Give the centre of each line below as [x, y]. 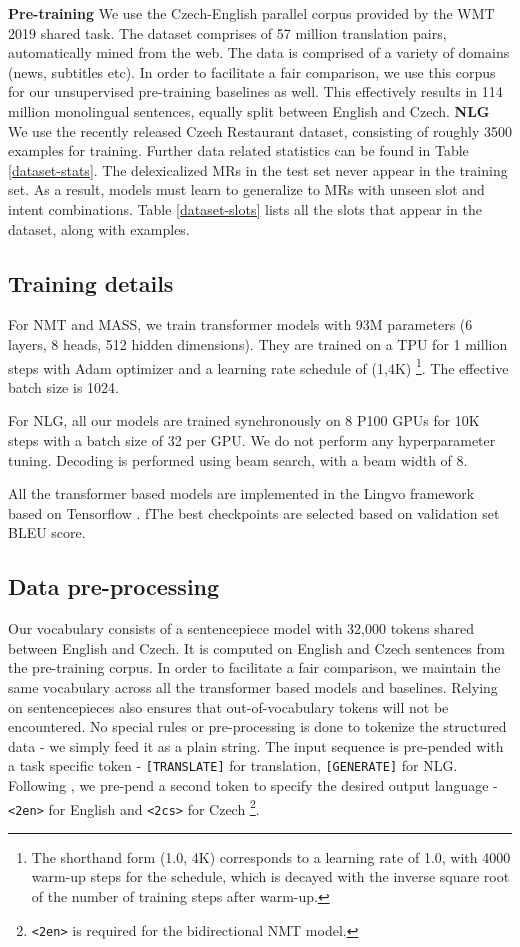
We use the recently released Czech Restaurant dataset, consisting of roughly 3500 [260, 130]
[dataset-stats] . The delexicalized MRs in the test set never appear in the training [258, 169]
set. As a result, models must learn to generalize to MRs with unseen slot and [246, 189]
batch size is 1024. [63, 386]
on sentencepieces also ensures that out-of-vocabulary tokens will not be [228, 706]
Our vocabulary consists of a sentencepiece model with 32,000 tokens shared [241, 628]
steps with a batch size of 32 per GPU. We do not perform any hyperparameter [252, 439]
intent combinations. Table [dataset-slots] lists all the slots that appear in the [245, 208]
